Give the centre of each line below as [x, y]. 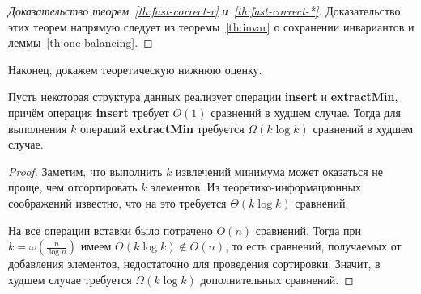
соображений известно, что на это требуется [117, 202]
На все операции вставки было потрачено [111, 230]
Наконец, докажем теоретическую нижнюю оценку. [135, 69]
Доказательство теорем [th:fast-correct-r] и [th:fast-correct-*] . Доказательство [204, 10]
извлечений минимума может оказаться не [279, 171]
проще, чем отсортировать [73, 187]
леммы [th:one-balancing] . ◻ [81, 42]
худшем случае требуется [70, 279]
